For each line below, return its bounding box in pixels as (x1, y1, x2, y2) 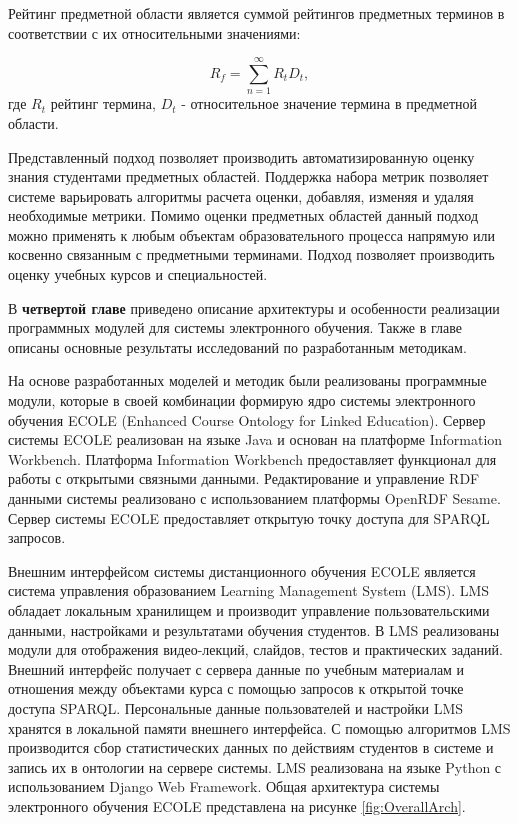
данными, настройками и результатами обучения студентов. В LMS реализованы (8, 619, 500, 640)
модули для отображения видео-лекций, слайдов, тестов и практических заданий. (8, 639, 503, 660)
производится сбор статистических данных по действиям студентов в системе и (8, 737, 494, 758)
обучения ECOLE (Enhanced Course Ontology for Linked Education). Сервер (8, 409, 486, 430)
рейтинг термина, (50, 93, 156, 114)
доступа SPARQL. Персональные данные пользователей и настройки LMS (8, 697, 464, 718)
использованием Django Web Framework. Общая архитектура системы (8, 776, 440, 797)
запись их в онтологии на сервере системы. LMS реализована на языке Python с (8, 756, 502, 777)
